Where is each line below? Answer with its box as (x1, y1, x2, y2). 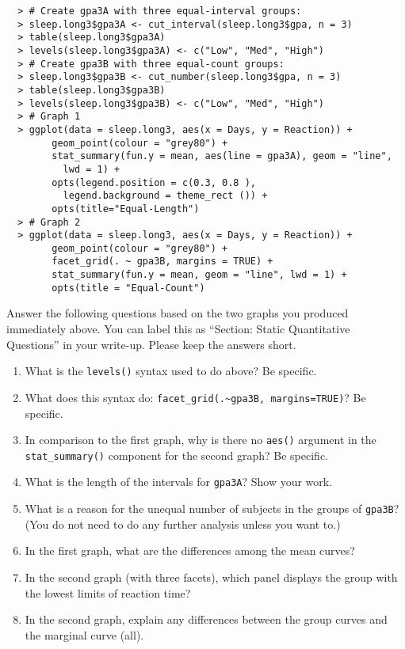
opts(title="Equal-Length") (52, 203, 200, 214)
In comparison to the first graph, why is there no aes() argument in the (25, 431, 376, 448)
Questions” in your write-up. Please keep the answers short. (6, 336, 296, 352)
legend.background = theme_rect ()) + (63, 190, 268, 202)
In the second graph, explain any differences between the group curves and (25, 611, 388, 628)
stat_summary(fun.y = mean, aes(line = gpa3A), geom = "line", (52, 150, 392, 162)
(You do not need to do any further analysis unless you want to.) (25, 515, 341, 532)
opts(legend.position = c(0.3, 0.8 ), (52, 176, 256, 188)
